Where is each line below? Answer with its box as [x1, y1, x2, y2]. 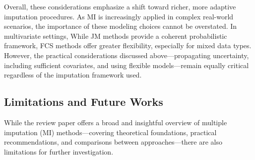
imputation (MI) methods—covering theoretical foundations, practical [4, 127, 217, 137]
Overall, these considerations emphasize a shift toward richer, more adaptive [4, 1, 236, 11]
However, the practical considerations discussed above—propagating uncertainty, [4, 50, 249, 60]
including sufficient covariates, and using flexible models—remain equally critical [4, 60, 249, 70]
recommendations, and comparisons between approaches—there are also [4, 137, 222, 147]
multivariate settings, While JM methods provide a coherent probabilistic [4, 30, 227, 41]
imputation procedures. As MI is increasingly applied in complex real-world [4, 11, 234, 21]
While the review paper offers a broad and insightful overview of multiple [4, 117, 227, 127]
